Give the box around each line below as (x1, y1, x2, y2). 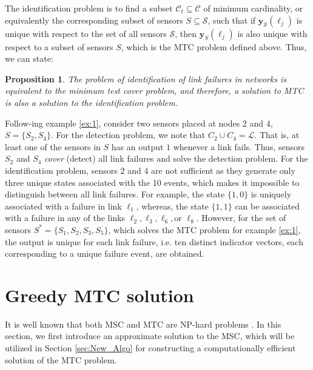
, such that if (207, 13, 256, 26)
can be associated (235, 199, 300, 212)
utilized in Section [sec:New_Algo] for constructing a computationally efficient (5, 342, 296, 354)
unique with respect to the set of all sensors (5, 27, 167, 39)
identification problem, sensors (5, 164, 118, 176)
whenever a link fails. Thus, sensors (173, 140, 305, 153)
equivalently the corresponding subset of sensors (5, 13, 183, 26)
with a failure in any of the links (5, 211, 126, 224)
